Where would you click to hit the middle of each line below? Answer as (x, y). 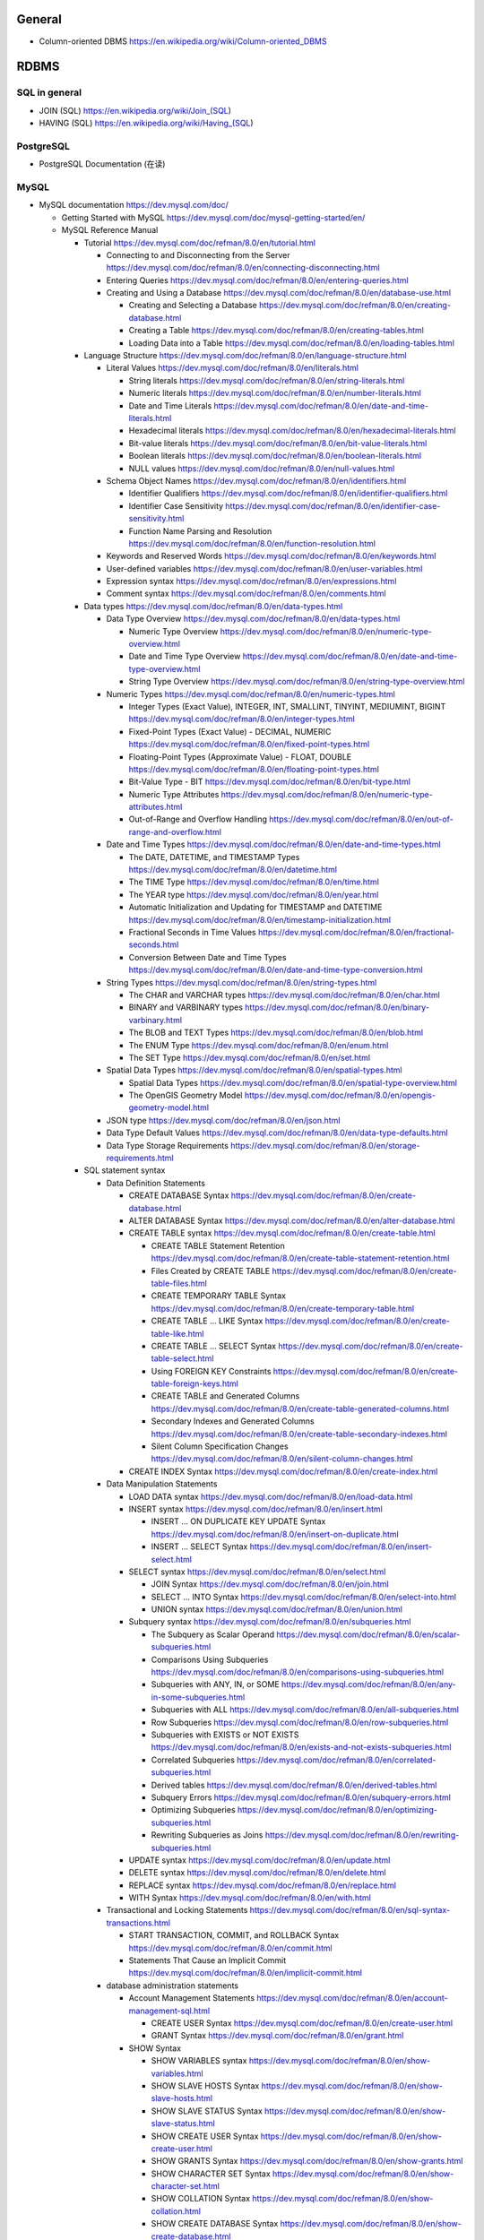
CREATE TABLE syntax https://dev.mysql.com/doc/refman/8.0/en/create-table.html (282, 1233)
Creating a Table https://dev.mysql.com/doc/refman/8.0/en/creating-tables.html (277, 331)
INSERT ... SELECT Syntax (199, 1546)
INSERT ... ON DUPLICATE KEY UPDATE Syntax (238, 1521)
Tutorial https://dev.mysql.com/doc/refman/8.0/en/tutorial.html (199, 243)
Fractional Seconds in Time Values (192, 932)
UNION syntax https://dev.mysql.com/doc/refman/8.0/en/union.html (277, 1609)
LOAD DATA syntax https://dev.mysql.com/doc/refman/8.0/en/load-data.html (271, 1496)
